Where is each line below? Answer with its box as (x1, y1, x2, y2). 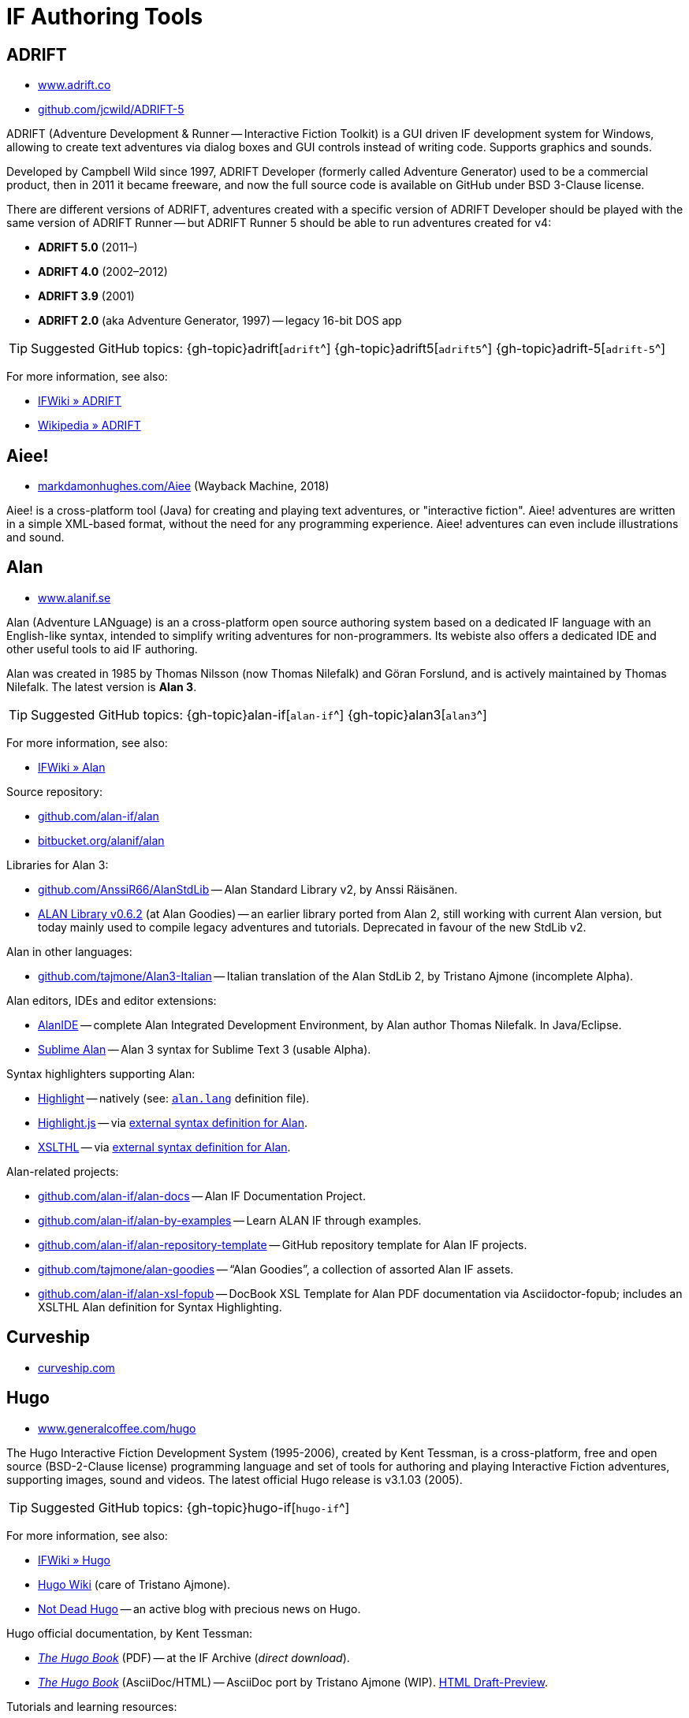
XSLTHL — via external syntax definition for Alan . (38, 1140, 291, 1154)
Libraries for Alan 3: (6, 857, 109, 872)
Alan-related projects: (6, 1164, 119, 1178)
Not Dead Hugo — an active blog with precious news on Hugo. (38, 1601, 361, 1616)
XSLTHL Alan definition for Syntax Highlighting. (38, 1300, 282, 1314)
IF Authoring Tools (6, 3, 203, 30)
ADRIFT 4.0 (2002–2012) (38, 265, 168, 279)
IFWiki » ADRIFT (38, 394, 122, 408)
